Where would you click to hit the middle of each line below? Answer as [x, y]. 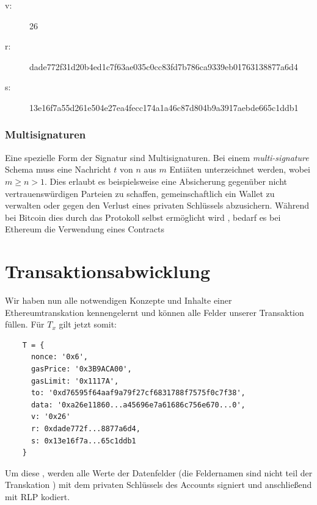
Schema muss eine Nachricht [58, 169]
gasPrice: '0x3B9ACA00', [81, 369]
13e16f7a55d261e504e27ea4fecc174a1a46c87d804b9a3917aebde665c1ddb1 [164, 107]
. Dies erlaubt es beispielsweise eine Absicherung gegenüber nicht [166, 181]
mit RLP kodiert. [38, 496]
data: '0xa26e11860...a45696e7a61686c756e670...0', [138, 405]
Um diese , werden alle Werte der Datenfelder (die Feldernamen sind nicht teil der [159, 472]
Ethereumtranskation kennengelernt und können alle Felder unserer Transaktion [155, 312]
